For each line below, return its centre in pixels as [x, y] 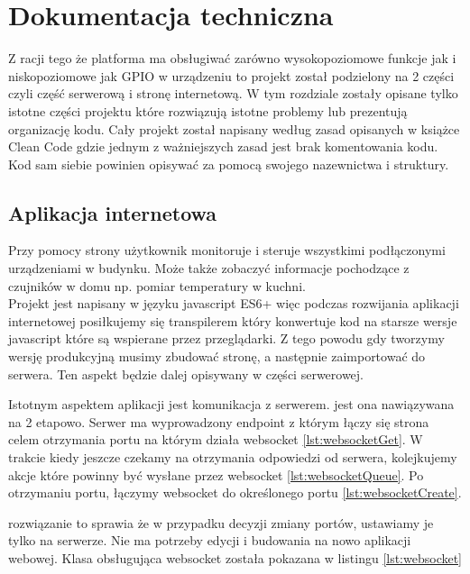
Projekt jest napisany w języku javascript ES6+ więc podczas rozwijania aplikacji [234, 303]
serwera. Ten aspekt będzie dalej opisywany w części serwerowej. [186, 374]
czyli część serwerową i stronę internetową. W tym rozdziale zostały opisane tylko [233, 93]
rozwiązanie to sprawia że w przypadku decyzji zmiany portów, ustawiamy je [221, 522]
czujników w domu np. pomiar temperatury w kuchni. [157, 285]
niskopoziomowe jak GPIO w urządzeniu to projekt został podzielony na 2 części [231, 75]
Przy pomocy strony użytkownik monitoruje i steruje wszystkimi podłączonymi [227, 250]
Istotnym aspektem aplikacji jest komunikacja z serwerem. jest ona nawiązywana [231, 404]
